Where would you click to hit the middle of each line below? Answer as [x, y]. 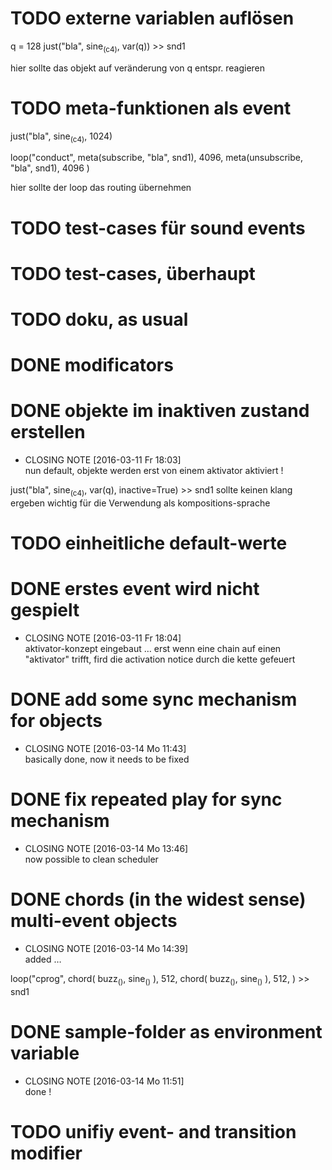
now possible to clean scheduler [91, 859]
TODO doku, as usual [99, 319]
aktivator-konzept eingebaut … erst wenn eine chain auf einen [153, 649]
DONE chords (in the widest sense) [158, 899]
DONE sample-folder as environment [166, 1031]
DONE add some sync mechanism [154, 699]
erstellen [48, 432]
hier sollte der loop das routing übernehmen [101, 188]
